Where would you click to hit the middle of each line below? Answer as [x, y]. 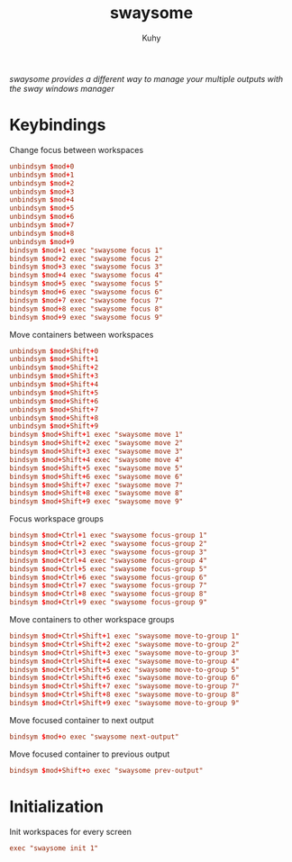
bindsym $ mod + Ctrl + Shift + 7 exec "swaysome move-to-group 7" [125, 686]
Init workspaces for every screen [71, 831]
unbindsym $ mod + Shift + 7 [54, 409]
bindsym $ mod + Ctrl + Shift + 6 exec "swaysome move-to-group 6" [125, 678]
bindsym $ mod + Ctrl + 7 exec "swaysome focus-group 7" [108, 585]
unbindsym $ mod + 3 [42, 192]
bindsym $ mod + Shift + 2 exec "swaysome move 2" [96, 443]
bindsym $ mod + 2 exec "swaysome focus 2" [87, 259]
